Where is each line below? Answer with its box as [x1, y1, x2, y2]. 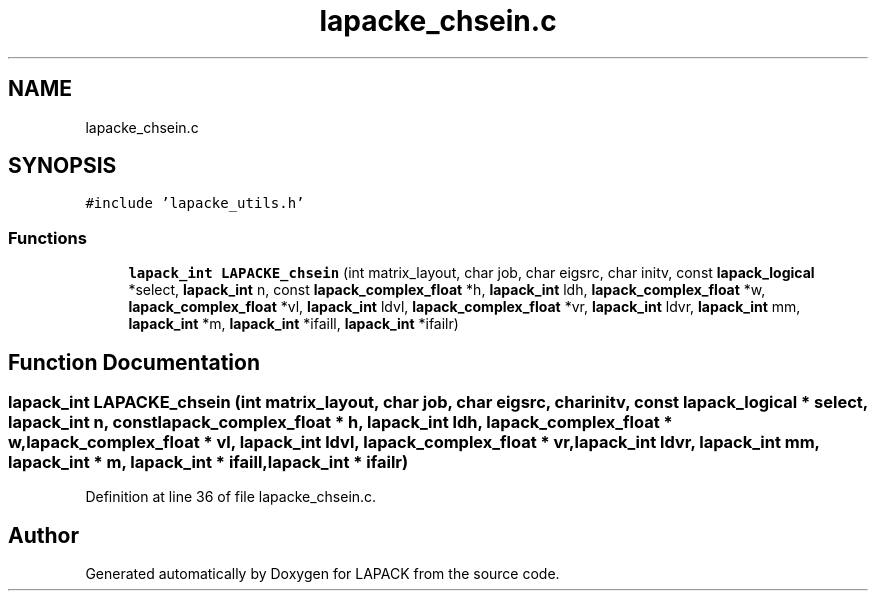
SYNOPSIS [8, 153, 117, 179]
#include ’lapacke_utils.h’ [85, 195, 305, 212]
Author [8, 522, 79, 548]
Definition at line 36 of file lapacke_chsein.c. [85, 488, 377, 506]
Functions [8, 227, 87, 248]
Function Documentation [8, 349, 260, 375]
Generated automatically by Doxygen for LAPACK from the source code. [85, 565, 560, 583]
